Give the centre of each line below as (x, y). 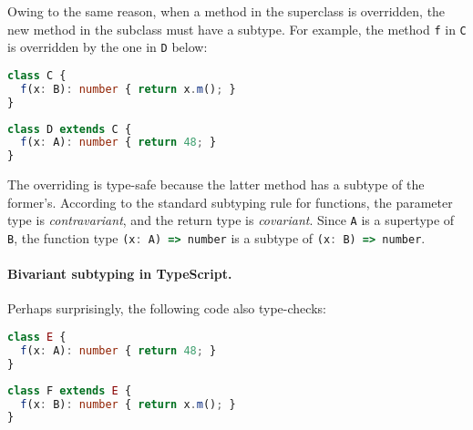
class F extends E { (70, 390)
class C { (37, 75)
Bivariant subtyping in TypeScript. (120, 274)
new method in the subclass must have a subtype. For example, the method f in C (237, 29)
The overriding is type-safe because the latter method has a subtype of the (216, 184)
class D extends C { (70, 129)
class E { (37, 338)
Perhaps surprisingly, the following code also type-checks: (167, 308)
